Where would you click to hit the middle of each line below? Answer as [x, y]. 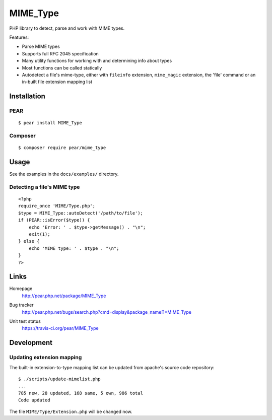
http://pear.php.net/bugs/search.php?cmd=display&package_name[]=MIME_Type [107, 312]
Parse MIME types [41, 47]
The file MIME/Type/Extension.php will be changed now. [71, 411]
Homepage [21, 289]
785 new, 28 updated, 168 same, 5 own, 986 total [81, 393]
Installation [27, 96]
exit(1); [39, 234]
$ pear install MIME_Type [50, 123]
